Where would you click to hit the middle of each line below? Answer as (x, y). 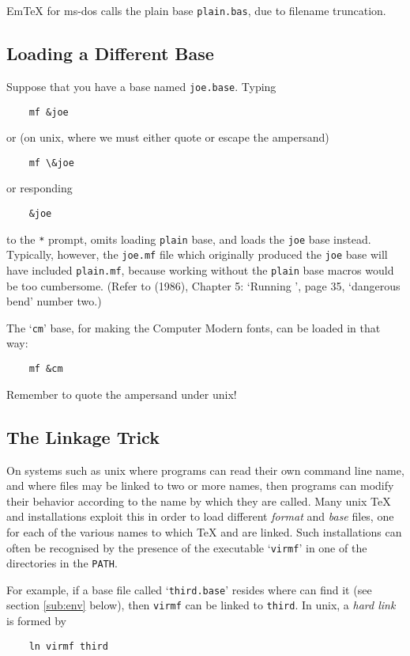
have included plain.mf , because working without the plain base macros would (200, 269)
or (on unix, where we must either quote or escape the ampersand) (168, 137)
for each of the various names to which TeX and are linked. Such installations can (204, 531)
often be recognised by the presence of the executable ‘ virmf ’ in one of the (187, 547)
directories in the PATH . (62, 563)
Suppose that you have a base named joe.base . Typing (141, 86)
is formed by (36, 621)
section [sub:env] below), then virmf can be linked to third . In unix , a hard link (201, 605)
